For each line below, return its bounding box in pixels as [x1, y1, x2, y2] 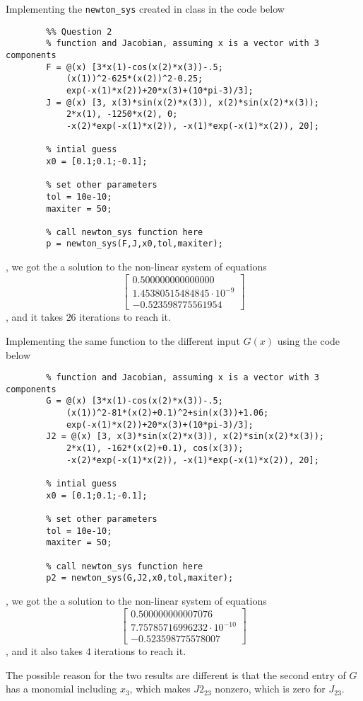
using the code [277, 333, 340, 348]
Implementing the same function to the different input [6, 333, 240, 348]
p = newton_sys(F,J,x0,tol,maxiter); [46, 239, 223, 249]
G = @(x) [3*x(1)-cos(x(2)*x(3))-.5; [46, 396, 223, 406]
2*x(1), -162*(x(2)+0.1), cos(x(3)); [66, 443, 244, 454]
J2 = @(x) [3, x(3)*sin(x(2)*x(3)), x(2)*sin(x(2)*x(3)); [46, 431, 325, 442]
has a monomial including [6, 681, 117, 696]
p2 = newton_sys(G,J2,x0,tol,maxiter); [46, 573, 234, 583]
